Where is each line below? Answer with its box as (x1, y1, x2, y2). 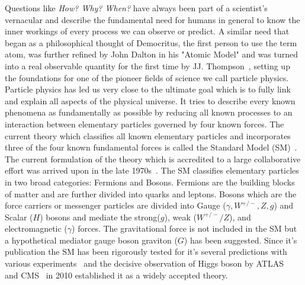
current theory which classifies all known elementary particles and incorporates (5, 129, 291, 142)
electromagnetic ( (5, 222, 68, 235)
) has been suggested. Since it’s (184, 233, 297, 246)
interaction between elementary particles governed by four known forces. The (5, 117, 284, 130)
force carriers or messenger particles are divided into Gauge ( (5, 199, 226, 212)
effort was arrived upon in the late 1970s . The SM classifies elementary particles (5, 164, 299, 177)
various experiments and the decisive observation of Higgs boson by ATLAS (5, 257, 284, 270)
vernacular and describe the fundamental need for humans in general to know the (5, 13, 300, 25)
